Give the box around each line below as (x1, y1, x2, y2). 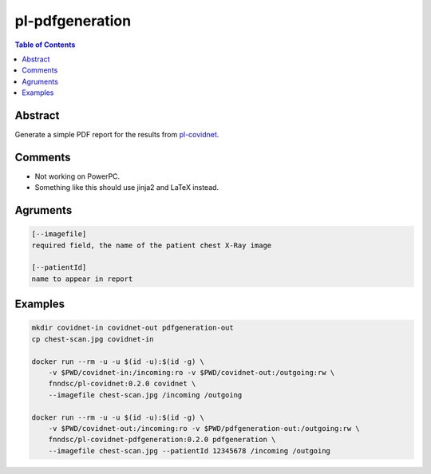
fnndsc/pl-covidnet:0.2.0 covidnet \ (48, 379, 196, 389)
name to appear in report (31, 274, 133, 283)
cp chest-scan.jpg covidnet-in (31, 334, 155, 343)
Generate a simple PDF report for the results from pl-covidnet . (14, 130, 219, 140)
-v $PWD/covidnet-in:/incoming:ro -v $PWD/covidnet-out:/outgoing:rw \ (48, 368, 335, 377)
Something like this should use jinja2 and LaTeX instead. (34, 183, 219, 192)
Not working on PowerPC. (34, 172, 121, 181)
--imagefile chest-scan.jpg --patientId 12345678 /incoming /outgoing (48, 446, 331, 455)
